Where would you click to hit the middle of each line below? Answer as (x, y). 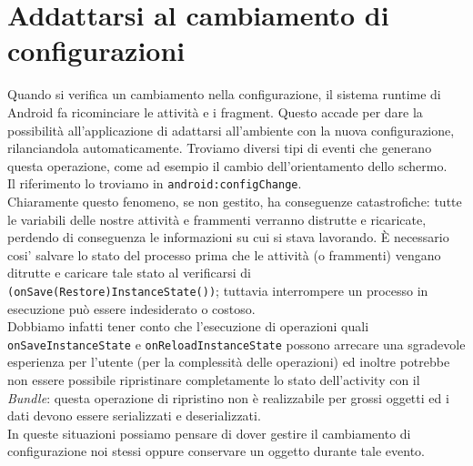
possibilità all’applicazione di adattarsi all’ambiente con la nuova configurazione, (231, 130)
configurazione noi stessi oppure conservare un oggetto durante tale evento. (216, 451)
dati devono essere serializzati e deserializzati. (134, 415)
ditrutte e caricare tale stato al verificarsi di (129, 273)
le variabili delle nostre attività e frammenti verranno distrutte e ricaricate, (217, 219)
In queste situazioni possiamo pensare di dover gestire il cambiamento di (209, 433)
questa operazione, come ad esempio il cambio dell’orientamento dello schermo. (227, 165)
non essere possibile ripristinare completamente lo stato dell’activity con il (214, 380)
